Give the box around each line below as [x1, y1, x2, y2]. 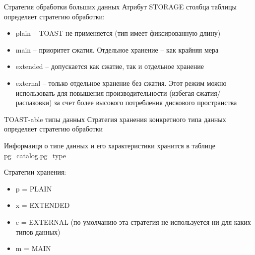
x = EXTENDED [15, 200, 70, 210]
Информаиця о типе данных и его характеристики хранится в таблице [4, 140, 215, 150]
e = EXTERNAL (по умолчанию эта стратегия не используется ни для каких [15, 216, 251, 227]
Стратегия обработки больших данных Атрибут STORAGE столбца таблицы [4, 1, 237, 11]
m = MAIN [15, 243, 51, 254]
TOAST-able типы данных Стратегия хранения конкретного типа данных [4, 114, 226, 124]
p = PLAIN [15, 183, 52, 193]
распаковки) [15, 97, 52, 108]
